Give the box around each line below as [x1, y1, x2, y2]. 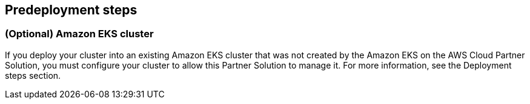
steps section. [5, 70, 61, 81]
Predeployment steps [5, 2, 137, 17]
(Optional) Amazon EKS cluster [5, 28, 154, 40]
